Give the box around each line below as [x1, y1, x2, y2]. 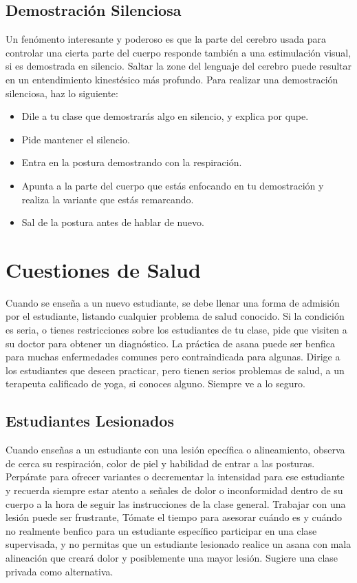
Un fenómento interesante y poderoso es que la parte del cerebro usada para [6, 32, 327, 46]
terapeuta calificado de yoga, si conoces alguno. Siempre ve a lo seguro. [6, 376, 305, 391]
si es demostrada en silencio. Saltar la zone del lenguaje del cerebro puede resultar [6, 59, 352, 73]
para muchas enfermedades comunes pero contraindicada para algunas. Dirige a [6, 349, 340, 364]
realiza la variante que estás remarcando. [21, 192, 194, 206]
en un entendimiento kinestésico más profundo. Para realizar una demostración [6, 72, 338, 86]
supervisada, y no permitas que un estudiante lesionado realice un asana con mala [6, 537, 351, 551]
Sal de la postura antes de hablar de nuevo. [21, 215, 204, 229]
